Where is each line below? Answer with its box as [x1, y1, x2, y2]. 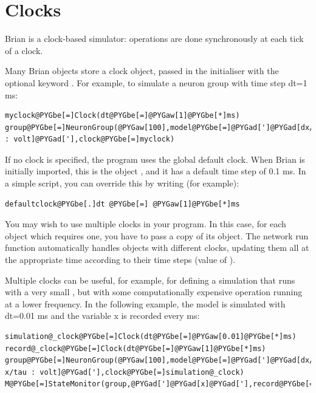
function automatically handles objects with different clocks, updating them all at [5, 241, 309, 254]
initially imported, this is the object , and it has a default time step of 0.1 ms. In [5, 165, 306, 177]
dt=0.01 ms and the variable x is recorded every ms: [5, 309, 200, 322]
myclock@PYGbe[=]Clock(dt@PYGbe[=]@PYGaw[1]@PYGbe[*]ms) [5, 111, 240, 120]
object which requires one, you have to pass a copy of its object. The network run [5, 229, 309, 242]
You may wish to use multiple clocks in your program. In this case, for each [5, 217, 286, 230]
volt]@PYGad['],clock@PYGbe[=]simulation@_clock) [39, 367, 244, 377]
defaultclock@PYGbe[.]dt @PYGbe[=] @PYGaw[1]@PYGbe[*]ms [5, 199, 240, 208]
